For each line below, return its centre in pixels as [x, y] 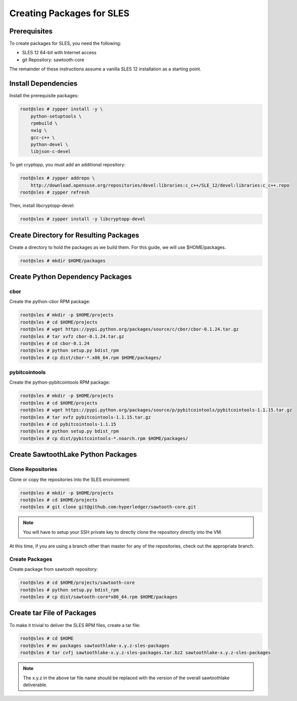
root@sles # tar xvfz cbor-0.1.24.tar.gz [72, 336]
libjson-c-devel [51, 152]
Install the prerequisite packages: [44, 96]
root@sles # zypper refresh [55, 192]
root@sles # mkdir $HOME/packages [63, 261]
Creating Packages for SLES [70, 13]
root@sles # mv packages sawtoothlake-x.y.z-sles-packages [95, 645]
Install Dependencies [44, 84]
